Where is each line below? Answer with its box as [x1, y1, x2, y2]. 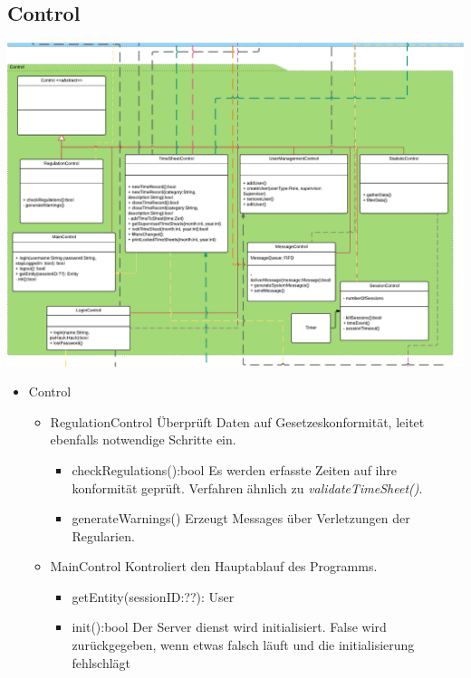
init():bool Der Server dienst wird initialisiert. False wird [72, 617, 387, 636]
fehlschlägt [72, 653, 131, 672]
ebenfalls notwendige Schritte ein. [50, 430, 236, 449]
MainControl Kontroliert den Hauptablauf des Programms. [50, 557, 378, 576]
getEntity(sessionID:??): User [72, 587, 235, 606]
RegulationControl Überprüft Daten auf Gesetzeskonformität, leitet [50, 412, 425, 431]
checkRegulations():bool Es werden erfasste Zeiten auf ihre [72, 460, 397, 479]
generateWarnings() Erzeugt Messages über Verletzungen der [72, 509, 410, 528]
